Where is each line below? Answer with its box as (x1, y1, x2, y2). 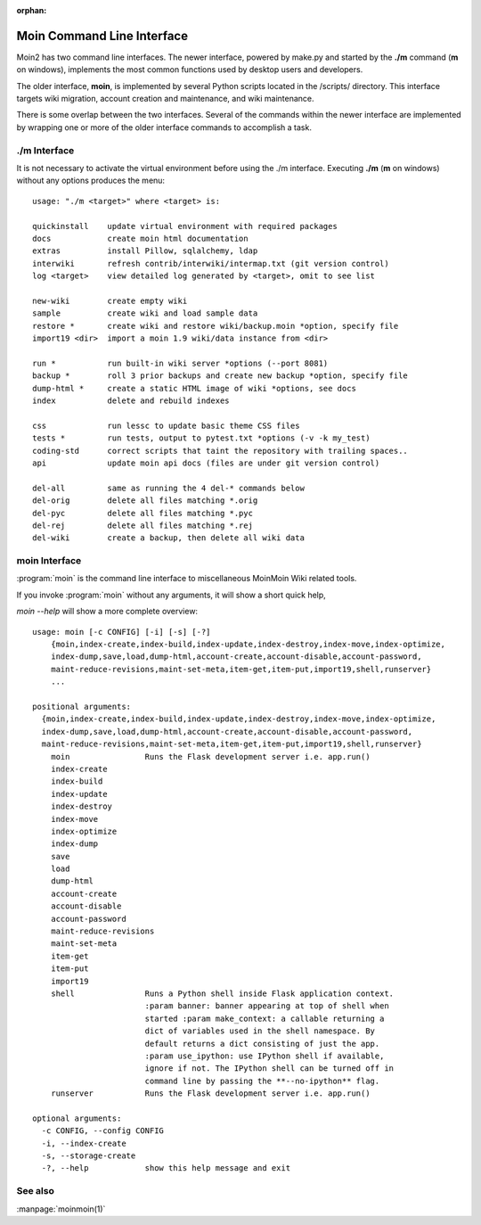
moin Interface (16, 555, 82, 567)
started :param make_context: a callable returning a (144, 1013, 385, 1024)
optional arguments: (32, 1113, 122, 1123)
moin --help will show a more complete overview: (16, 606, 199, 617)
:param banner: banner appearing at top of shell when (144, 1001, 389, 1011)
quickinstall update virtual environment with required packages (32, 221, 338, 231)
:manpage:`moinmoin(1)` (16, 1204, 106, 1214)
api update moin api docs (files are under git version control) (32, 457, 380, 468)
